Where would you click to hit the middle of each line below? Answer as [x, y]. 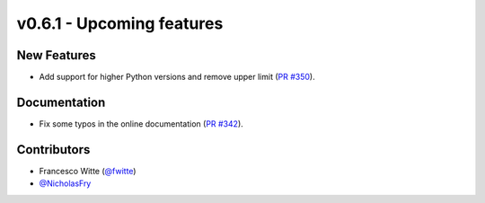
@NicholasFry [65, 183]
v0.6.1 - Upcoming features [120, 23]
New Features [56, 55]
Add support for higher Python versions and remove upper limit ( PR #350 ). [177, 77]
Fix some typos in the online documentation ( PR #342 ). [141, 124]
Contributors [53, 150]
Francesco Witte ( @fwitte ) [88, 171]
